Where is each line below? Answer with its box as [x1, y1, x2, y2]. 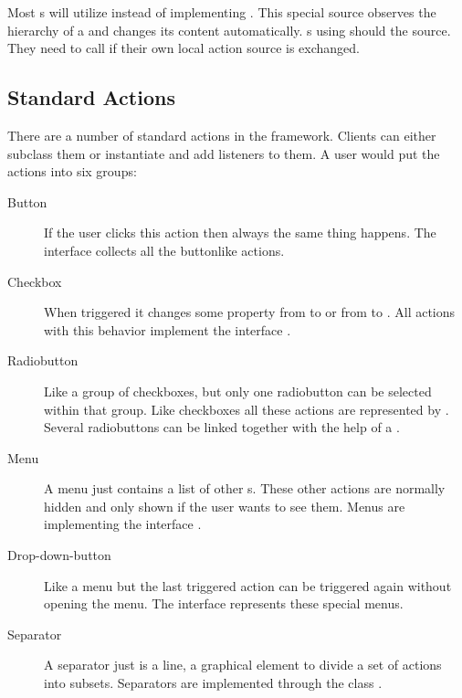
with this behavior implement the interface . [44, 320, 291, 339]
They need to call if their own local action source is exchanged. [7, 38, 360, 58]
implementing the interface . [44, 514, 202, 534]
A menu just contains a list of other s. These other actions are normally [44, 479, 446, 498]
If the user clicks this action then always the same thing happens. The [44, 223, 436, 242]
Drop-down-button [7, 545, 111, 565]
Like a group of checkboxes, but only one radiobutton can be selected [44, 381, 432, 400]
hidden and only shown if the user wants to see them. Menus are [44, 496, 405, 515]
